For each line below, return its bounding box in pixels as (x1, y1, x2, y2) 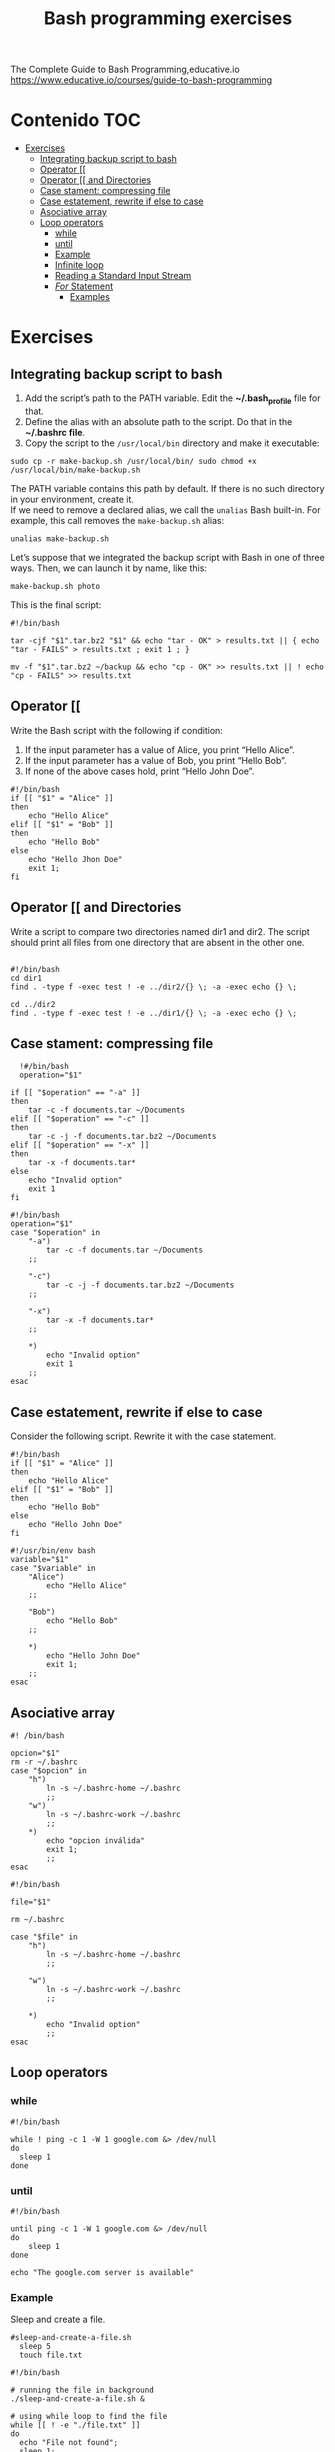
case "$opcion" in (10, 1765, 87, 1776)
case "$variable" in (10, 1563, 97, 1574)
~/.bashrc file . (24, 426, 86, 438)
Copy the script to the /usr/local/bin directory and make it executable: (24, 437, 320, 449)
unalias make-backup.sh (10, 533, 110, 544)
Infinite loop (54, 259, 104, 271)
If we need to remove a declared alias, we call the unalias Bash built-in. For (10, 503, 321, 516)
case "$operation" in (10, 1228, 101, 1238)
